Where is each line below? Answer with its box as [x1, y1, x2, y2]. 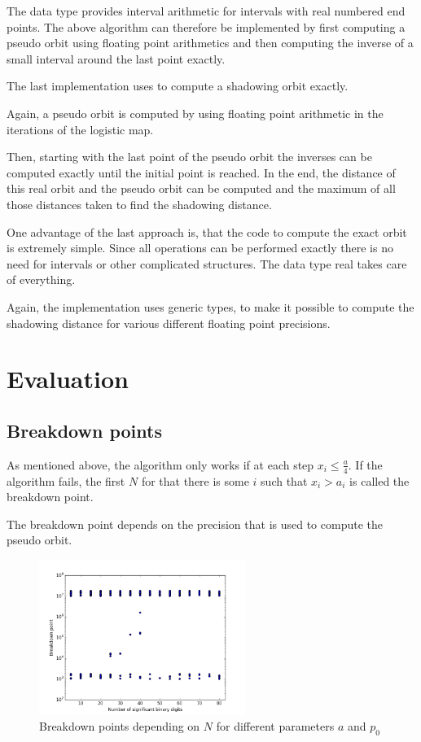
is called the [349, 472, 410, 489]
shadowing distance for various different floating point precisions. [7, 314, 331, 331]
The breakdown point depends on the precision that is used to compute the [7, 515, 383, 532]
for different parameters [216, 718, 335, 735]
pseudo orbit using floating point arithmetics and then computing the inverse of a [7, 34, 414, 51]
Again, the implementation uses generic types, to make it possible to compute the [7, 298, 414, 315]
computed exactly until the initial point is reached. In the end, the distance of [7, 164, 396, 181]
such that [261, 472, 308, 489]
